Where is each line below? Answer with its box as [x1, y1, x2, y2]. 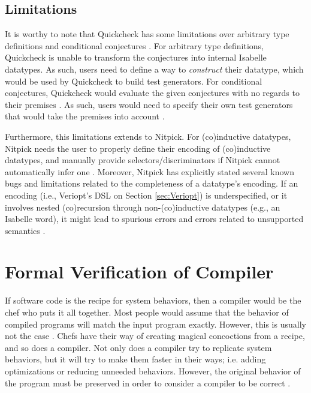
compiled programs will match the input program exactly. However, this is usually [5, 317, 306, 330]
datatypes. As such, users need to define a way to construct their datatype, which [5, 62, 304, 75]
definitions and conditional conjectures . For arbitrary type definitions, [5, 39, 264, 52]
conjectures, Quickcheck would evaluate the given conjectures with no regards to [5, 86, 300, 99]
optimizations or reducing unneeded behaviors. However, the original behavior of [5, 364, 301, 377]
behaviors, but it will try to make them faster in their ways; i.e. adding [5, 353, 266, 365]
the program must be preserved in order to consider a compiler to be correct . [5, 376, 291, 389]
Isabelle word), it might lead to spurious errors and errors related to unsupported [5, 212, 304, 225]
